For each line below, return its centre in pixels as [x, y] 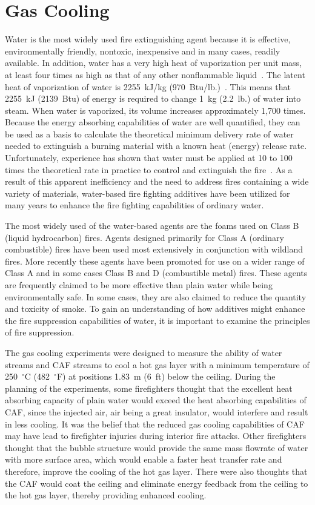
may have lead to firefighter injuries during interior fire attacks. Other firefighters [156, 436]
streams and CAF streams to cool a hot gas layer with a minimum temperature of [157, 364]
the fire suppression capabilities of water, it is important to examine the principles [157, 320]
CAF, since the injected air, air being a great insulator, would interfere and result [157, 411]
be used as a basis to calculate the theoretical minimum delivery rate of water [149, 134]
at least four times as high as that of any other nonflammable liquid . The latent [155, 74]
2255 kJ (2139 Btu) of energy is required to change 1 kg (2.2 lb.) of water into [153, 98]
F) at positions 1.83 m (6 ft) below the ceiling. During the [166, 376]
